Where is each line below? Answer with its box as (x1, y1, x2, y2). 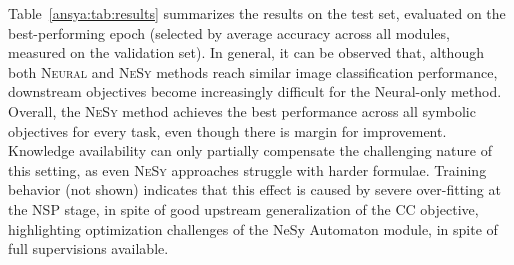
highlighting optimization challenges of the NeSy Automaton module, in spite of (8, 218, 498, 239)
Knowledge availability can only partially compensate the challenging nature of (8, 140, 492, 161)
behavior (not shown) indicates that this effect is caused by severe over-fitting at (8, 179, 501, 200)
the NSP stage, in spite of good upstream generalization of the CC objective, (8, 198, 479, 219)
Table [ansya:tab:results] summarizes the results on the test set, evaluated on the (8, 3, 506, 23)
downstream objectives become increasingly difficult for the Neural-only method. (8, 81, 502, 102)
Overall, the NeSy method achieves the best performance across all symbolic (8, 100, 476, 121)
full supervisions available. (8, 238, 169, 259)
